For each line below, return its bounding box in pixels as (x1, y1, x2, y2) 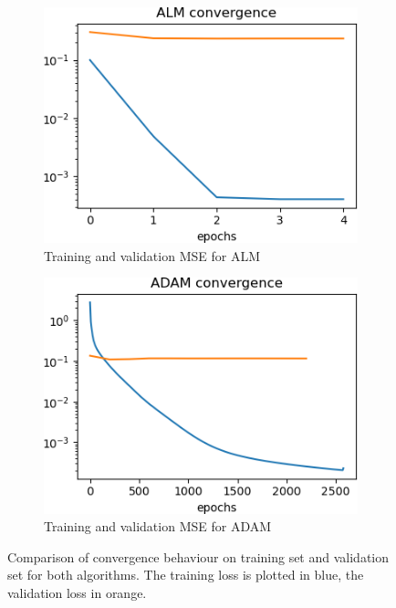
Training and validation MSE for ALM (44, 246, 260, 265)
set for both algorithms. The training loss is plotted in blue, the (7, 565, 364, 584)
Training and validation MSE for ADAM (44, 517, 272, 536)
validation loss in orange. (7, 583, 147, 602)
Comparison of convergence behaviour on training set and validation (7, 547, 390, 566)
